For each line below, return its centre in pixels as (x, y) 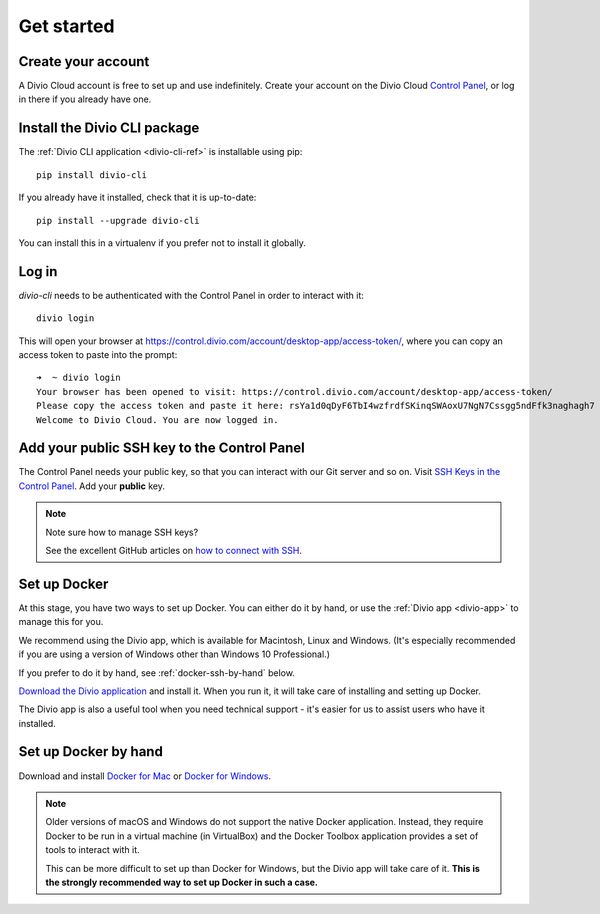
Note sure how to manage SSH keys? (122, 532)
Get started (66, 26)
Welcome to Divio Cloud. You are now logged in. (157, 419)
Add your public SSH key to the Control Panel (161, 448)
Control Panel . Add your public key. (91, 486)
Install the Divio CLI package (109, 128)
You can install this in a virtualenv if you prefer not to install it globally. (162, 242)
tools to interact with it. (92, 850)
